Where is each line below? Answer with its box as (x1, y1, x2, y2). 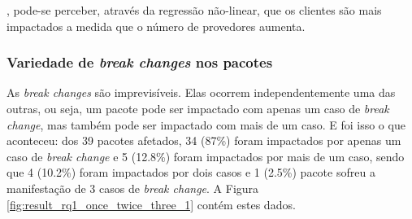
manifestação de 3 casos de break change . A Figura (7, 179, 259, 196)
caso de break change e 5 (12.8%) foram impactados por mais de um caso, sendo (7, 147, 405, 164)
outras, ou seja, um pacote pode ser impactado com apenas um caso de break (7, 100, 389, 116)
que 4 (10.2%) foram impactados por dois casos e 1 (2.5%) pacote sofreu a (7, 164, 375, 181)
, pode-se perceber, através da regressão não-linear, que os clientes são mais (7, 2, 382, 18)
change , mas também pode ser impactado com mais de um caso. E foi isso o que (7, 116, 405, 133)
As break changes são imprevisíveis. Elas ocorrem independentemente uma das (7, 84, 396, 101)
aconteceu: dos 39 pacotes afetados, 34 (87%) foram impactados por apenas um (7, 132, 401, 149)
